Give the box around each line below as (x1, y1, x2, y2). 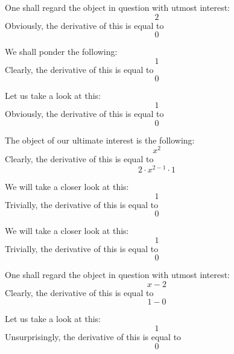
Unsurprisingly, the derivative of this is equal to (5, 330, 182, 343)
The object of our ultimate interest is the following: (5, 133, 195, 146)
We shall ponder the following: (5, 45, 118, 58)
